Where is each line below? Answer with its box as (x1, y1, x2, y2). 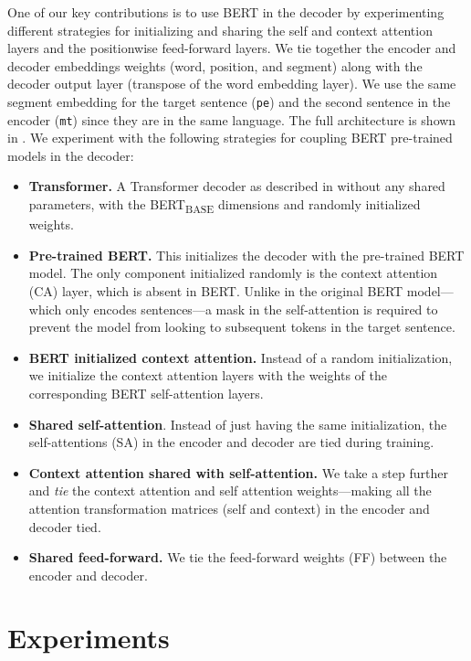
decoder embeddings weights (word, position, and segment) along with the (7, 56, 423, 75)
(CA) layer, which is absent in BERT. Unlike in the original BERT (28, 281, 403, 300)
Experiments (7, 619, 170, 656)
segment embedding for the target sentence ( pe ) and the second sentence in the (7, 91, 451, 111)
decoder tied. (28, 517, 101, 536)
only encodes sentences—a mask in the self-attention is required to (65, 299, 438, 318)
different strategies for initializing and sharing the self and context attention (7, 20, 433, 39)
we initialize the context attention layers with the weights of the (28, 366, 387, 385)
